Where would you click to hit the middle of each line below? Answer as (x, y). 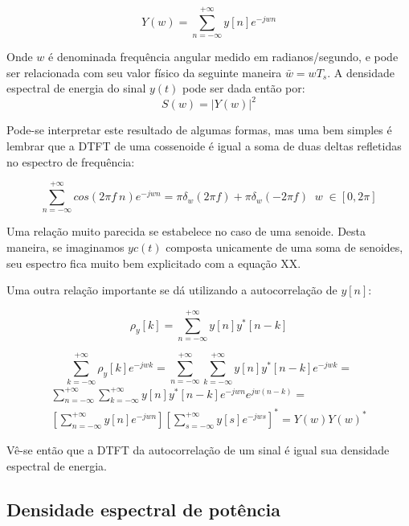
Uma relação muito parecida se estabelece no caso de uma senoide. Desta (186, 231)
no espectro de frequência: (71, 161)
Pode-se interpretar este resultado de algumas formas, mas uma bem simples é (199, 130)
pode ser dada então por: (244, 88)
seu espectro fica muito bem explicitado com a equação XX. (154, 263)
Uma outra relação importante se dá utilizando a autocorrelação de (172, 290)
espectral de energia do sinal (76, 88)
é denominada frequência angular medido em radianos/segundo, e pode (223, 57)
